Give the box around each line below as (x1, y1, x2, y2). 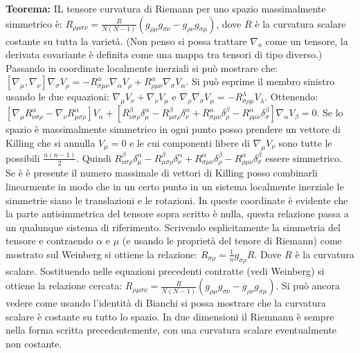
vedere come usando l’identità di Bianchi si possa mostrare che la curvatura (6, 296, 326, 310)
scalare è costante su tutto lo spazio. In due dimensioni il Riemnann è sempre (6, 309, 334, 323)
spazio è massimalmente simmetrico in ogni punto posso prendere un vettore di (6, 122, 341, 136)
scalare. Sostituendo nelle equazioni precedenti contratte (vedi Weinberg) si (6, 263, 325, 278)
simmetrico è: (6, 16, 62, 30)
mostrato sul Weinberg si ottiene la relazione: (6, 246, 198, 261)
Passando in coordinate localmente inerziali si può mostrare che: (6, 60, 278, 75)
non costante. (6, 336, 62, 351)
